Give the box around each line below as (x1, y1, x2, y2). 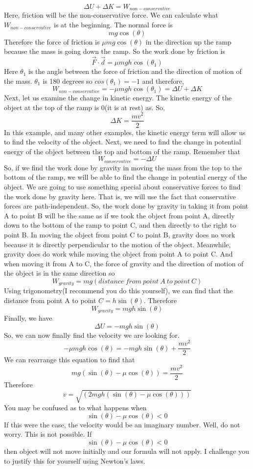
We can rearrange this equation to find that (4, 354, 135, 365)
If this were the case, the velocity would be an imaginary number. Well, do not (4, 419, 240, 429)
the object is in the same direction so (4, 268, 115, 278)
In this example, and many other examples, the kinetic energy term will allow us (4, 127, 246, 137)
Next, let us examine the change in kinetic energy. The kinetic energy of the (4, 93, 232, 103)
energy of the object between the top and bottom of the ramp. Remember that (4, 146, 240, 156)
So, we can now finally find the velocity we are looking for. (4, 329, 180, 340)
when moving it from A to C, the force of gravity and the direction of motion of (4, 258, 244, 268)
